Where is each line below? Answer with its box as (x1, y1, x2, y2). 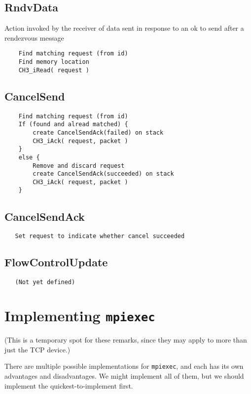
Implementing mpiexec (4, 305, 155, 326)
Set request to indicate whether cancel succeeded (15, 233, 185, 240)
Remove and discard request (33, 162, 125, 169)
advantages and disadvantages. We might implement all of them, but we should (4, 370, 244, 381)
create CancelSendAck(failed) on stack (33, 129, 164, 136)
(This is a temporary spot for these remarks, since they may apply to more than (4, 335, 247, 345)
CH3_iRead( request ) (18, 66, 89, 74)
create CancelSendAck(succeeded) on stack (33, 170, 174, 178)
